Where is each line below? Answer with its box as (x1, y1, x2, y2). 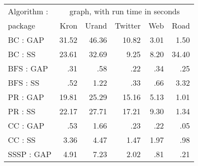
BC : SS (8, 48, 36, 60)
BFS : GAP (8, 63, 48, 74)
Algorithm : (8, 5, 48, 17)
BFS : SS (8, 77, 40, 88)
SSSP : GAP (8, 148, 52, 160)
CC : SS (8, 134, 36, 145)
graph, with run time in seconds (69, 5, 180, 17)
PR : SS (8, 105, 36, 117)
